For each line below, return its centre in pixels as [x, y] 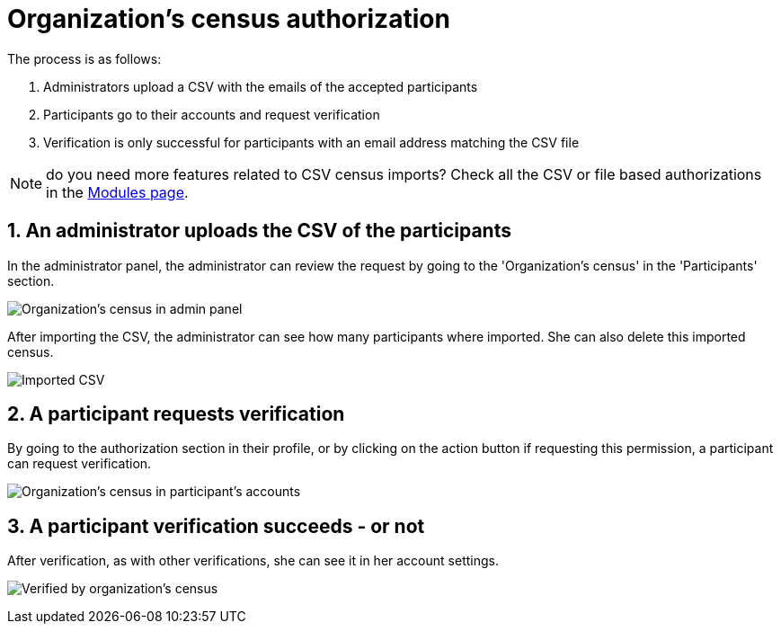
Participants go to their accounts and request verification [212, 114]
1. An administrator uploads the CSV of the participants [259, 231]
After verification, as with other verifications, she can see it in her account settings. [253, 561]
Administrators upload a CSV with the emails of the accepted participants [261, 86]
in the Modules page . [117, 192]
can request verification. [80, 464]
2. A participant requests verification [176, 414]
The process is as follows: [84, 58]
